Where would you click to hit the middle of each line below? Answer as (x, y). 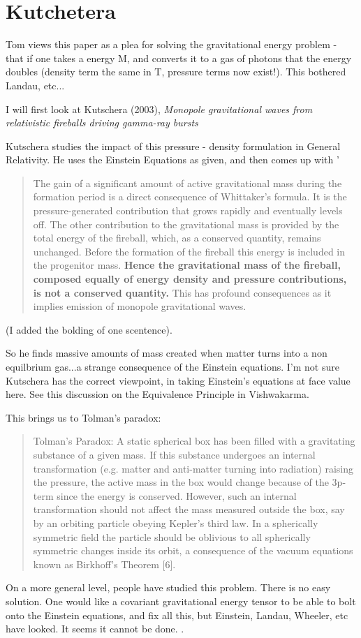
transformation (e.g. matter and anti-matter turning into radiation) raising (193, 468)
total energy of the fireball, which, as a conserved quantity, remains (177, 238)
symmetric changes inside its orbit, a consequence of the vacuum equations (193, 550)
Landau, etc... (35, 85)
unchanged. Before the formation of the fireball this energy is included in (189, 251)
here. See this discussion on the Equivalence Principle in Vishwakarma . (157, 394)
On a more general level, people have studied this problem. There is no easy (168, 587)
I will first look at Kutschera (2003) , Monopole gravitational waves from (159, 109)
